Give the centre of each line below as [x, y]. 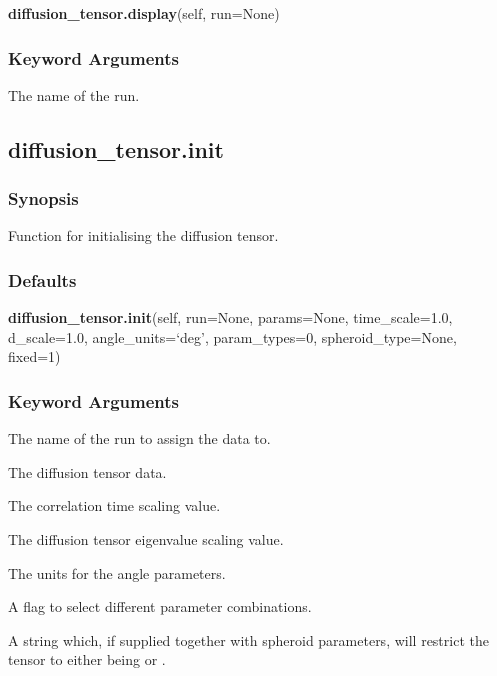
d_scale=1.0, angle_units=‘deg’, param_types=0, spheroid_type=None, [232, 336]
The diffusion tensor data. [87, 471]
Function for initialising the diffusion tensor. [143, 235]
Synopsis [43, 198]
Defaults [42, 279]
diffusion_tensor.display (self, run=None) [144, 13]
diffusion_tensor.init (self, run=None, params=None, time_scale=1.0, [230, 317]
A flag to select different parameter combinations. [160, 606]
